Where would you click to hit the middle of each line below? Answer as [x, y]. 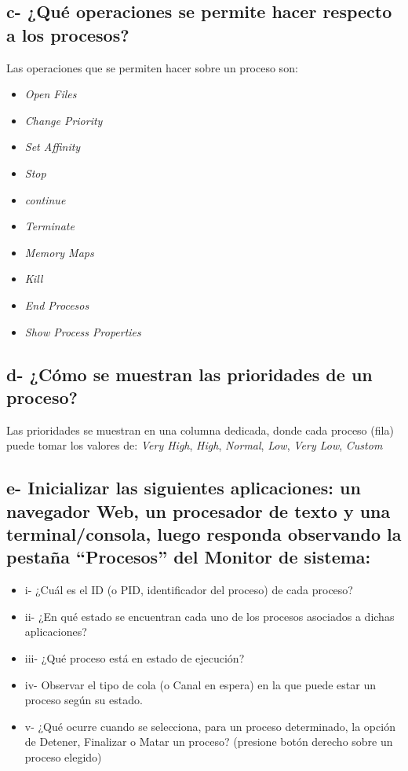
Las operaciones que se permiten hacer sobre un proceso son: [152, 67]
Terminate [49, 226]
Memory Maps [59, 252]
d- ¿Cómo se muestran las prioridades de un [189, 374]
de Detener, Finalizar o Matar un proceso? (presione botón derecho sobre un [209, 742]
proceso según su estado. [84, 700]
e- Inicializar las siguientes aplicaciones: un [184, 488]
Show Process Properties [83, 331]
